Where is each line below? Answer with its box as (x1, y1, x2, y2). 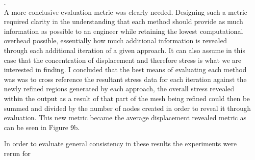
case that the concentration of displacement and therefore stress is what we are (4, 54, 241, 65)
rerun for (4, 148, 31, 158)
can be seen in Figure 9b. (4, 122, 80, 132)
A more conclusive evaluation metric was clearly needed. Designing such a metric (4, 6, 248, 17)
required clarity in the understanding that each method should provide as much (4, 16, 243, 27)
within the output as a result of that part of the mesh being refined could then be (4, 93, 250, 103)
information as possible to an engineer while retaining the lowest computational (4, 26, 243, 36)
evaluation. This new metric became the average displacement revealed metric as (4, 112, 247, 123)
